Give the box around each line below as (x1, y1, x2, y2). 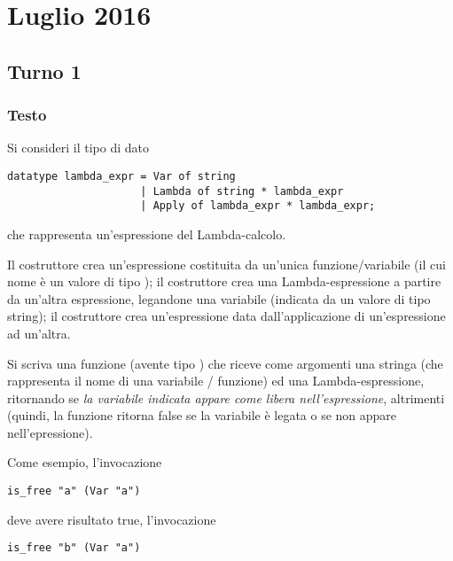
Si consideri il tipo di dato (7, 138, 149, 157)
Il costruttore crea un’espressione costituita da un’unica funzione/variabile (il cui (7, 254, 446, 273)
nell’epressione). (7, 423, 93, 441)
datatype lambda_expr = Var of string (7, 169, 236, 183)
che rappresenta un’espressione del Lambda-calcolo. (7, 224, 286, 243)
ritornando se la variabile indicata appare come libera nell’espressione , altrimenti (7, 388, 445, 407)
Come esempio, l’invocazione (7, 453, 162, 471)
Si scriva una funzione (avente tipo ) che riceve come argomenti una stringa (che (7, 354, 443, 372)
